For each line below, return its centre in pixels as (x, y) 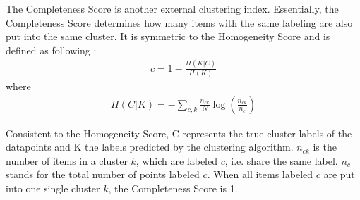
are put (339, 174)
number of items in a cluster (67, 160)
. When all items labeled (260, 174)
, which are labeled (177, 160)
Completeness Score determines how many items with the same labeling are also (179, 22)
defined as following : (51, 50)
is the (325, 147)
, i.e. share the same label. (281, 160)
